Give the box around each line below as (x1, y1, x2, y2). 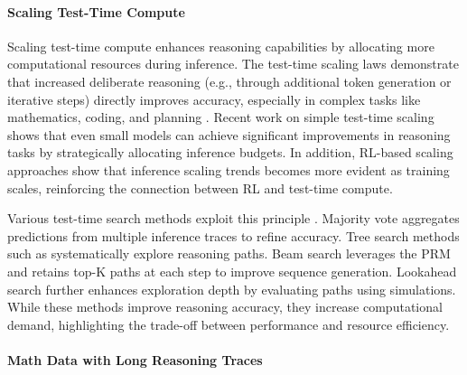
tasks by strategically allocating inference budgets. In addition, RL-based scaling (7, 143, 453, 162)
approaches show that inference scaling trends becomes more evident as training (7, 160, 450, 179)
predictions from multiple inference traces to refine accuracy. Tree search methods (7, 226, 460, 245)
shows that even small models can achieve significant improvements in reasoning (7, 125, 451, 144)
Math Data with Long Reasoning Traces (7, 350, 263, 369)
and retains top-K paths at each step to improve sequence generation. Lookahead (7, 261, 457, 280)
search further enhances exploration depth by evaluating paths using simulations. (7, 279, 456, 298)
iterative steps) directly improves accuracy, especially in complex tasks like (7, 89, 421, 108)
